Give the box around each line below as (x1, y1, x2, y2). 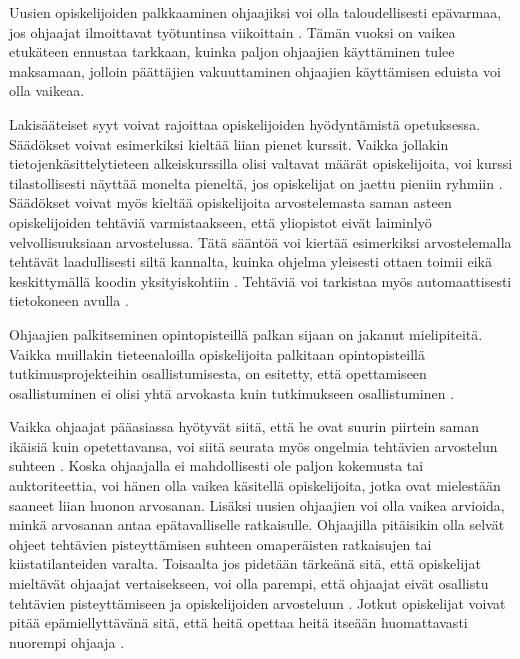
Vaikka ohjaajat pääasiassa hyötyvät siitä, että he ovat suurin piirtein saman (9, 416, 479, 437)
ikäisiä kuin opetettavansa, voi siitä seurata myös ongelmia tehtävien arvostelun (9, 435, 498, 456)
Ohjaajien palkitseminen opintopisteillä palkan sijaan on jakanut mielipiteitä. (9, 323, 483, 344)
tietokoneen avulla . (9, 290, 129, 311)
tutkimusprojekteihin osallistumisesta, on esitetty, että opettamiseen (9, 363, 427, 384)
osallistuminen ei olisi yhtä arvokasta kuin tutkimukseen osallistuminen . (9, 382, 455, 403)
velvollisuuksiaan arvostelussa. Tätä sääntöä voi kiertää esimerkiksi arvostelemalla (9, 231, 512, 252)
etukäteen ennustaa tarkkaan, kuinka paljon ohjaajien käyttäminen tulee (9, 41, 455, 62)
